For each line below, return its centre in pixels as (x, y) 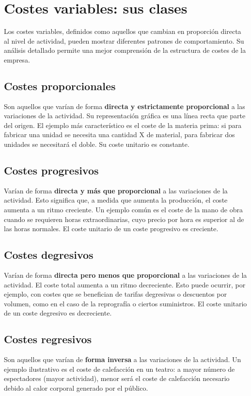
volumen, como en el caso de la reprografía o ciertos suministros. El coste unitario (125, 303)
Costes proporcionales (60, 86)
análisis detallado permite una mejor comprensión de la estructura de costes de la (125, 50)
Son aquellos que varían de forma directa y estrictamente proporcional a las (125, 106)
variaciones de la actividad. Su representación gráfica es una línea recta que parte (125, 116)
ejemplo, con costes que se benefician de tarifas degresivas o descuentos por (115, 294)
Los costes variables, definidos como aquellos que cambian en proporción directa (123, 31)
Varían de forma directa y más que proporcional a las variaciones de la (116, 190)
